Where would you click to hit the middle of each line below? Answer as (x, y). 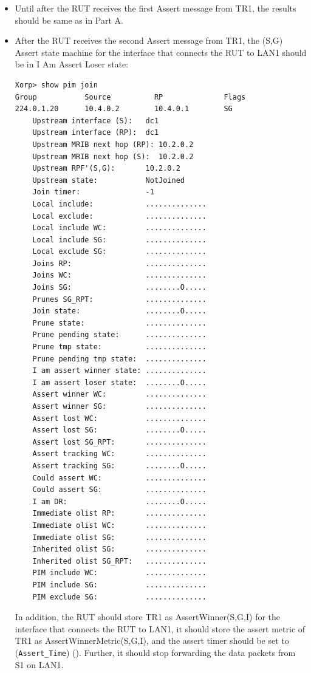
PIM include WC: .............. (119, 573)
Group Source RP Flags (130, 97)
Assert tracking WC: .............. (119, 454)
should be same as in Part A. (69, 20)
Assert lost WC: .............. (119, 418)
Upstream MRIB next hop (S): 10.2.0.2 (113, 156)
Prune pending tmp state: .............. (119, 359)
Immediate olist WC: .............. (119, 525)
